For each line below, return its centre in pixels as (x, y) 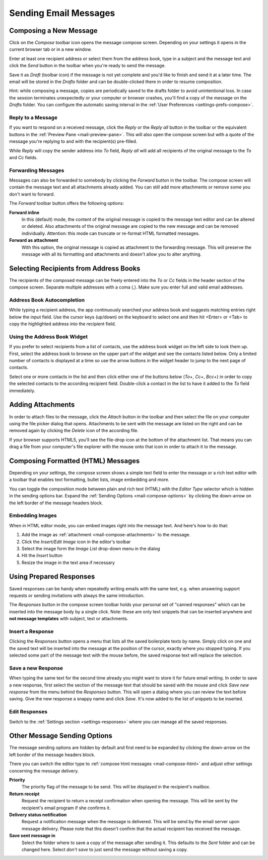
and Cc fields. (23, 157)
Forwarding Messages (37, 170)
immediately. (22, 390)
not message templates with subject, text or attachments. (69, 619)
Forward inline (24, 212)
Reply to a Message (33, 117)
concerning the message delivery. (44, 770)
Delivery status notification (38, 814)
